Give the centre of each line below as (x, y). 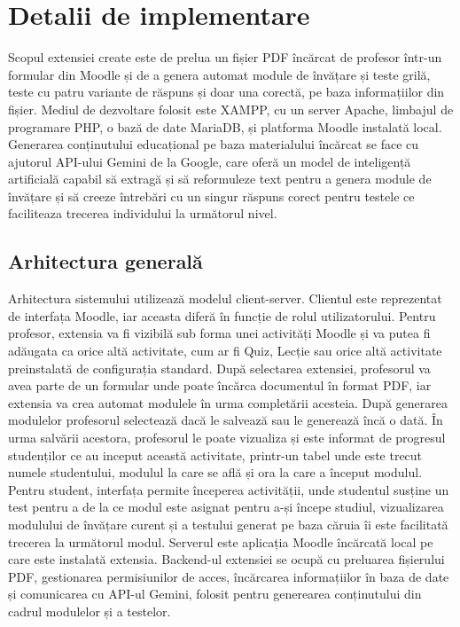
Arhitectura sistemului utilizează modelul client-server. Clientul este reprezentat (225, 298)
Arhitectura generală (105, 261)
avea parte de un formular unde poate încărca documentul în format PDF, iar (220, 385)
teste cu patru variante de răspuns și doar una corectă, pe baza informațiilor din (226, 92)
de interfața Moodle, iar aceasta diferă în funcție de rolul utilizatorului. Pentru (222, 315)
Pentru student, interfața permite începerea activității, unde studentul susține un (229, 489)
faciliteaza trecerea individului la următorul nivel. (143, 213)
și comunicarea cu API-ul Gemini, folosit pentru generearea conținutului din (215, 594)
